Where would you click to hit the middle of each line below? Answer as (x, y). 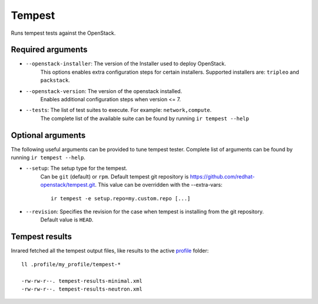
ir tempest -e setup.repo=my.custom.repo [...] (121, 198)
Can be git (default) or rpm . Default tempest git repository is (115, 176)
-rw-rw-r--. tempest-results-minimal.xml (82, 281)
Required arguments (49, 50)
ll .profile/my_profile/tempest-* (71, 264)
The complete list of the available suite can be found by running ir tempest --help (145, 118)
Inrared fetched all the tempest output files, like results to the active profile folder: (110, 251)
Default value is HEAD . (67, 220)
